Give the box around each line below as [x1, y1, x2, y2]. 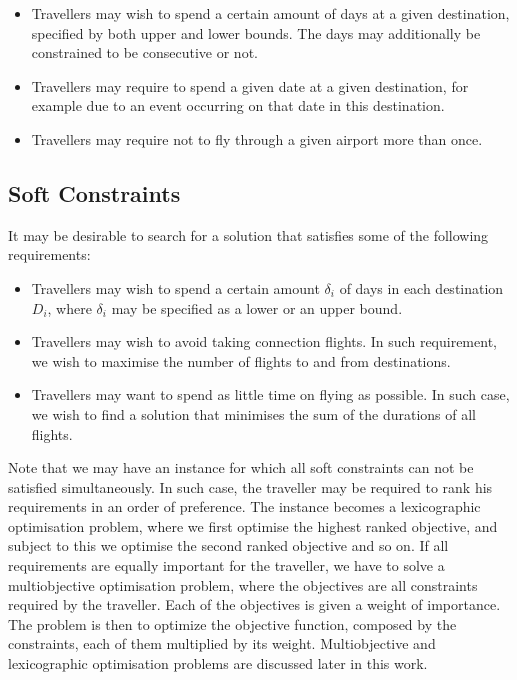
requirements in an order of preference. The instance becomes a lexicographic [8, 496, 481, 517]
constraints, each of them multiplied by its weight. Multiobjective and [8, 633, 436, 654]
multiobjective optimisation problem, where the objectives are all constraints [8, 574, 478, 595]
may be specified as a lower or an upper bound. [111, 297, 403, 318]
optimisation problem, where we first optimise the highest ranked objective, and [8, 515, 498, 536]
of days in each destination [339, 277, 504, 298]
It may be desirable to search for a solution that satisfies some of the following [8, 224, 489, 245]
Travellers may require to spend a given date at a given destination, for [31, 75, 469, 96]
